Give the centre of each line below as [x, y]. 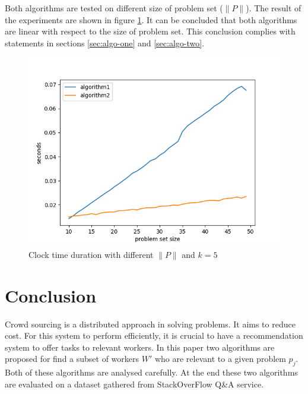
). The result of [274, 8]
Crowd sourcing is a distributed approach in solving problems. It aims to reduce [150, 324]
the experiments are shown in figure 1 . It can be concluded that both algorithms [151, 19]
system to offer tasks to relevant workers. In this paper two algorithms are [140, 347]
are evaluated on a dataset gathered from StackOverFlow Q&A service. [134, 384]
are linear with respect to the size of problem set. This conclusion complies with [150, 31]
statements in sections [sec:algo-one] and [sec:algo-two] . [105, 42]
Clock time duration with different [91, 254]
